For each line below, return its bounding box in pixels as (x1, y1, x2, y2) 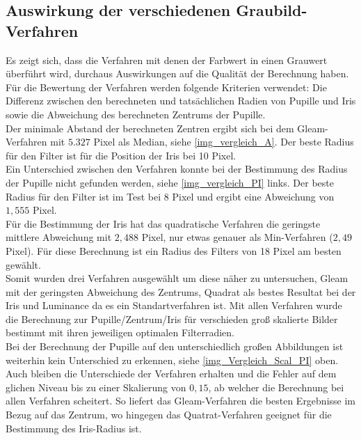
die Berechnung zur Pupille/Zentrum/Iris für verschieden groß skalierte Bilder (6, 311, 338, 326)
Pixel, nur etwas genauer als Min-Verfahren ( (141, 230, 333, 244)
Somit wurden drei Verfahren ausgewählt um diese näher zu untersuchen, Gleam (6, 271, 348, 285)
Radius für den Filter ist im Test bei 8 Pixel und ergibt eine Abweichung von (6, 189, 335, 203)
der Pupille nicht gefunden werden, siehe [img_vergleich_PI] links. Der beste (6, 175, 334, 189)
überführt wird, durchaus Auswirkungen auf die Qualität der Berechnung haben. (6, 66, 349, 81)
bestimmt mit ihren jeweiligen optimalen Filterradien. (6, 325, 235, 340)
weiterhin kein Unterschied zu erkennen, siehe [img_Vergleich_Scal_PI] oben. (6, 352, 339, 367)
